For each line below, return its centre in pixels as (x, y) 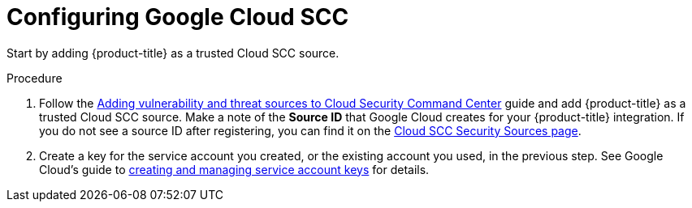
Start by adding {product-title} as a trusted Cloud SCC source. (173, 53)
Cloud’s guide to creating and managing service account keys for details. (234, 169)
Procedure (35, 78)
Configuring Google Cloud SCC (178, 17)
